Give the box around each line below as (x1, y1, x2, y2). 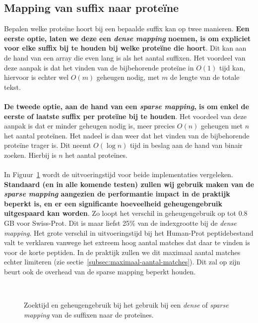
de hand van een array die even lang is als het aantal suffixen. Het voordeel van (4, 52, 246, 63)
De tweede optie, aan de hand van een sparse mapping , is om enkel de (4, 101, 249, 111)
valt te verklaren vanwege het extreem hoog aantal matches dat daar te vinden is (4, 237, 250, 248)
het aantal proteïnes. (65, 149, 128, 160)
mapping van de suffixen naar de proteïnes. (24, 309, 154, 320)
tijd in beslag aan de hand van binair (129, 140, 243, 150)
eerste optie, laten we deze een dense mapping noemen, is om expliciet (4, 33, 251, 43)
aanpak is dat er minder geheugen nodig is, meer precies (4, 121, 175, 131)
